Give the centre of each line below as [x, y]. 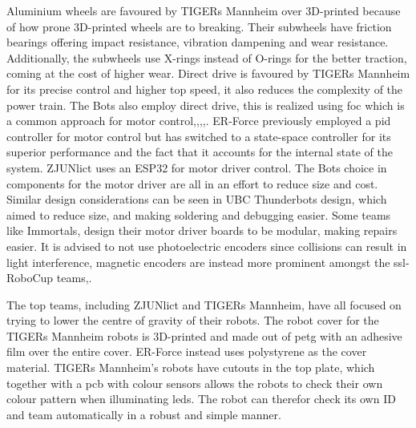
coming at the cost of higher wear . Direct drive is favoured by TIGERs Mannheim [208, 73]
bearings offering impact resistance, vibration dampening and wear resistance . [198, 42]
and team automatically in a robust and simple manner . [144, 414]
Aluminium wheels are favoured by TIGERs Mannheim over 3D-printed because [204, 10]
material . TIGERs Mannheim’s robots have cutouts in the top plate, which [191, 367]
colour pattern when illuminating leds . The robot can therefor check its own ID [201, 399]
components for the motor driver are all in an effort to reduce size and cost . [192, 183]
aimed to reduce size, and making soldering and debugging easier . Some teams [199, 214]
